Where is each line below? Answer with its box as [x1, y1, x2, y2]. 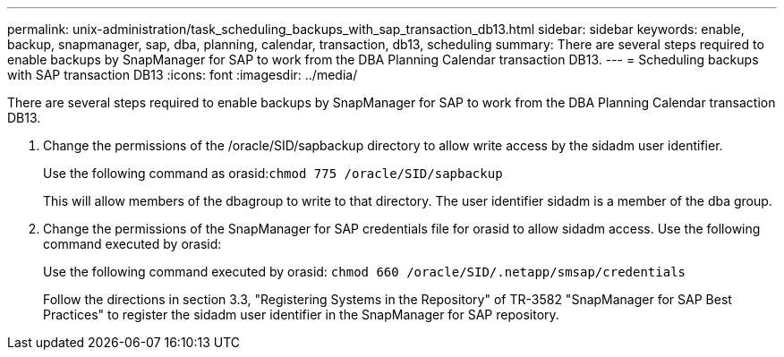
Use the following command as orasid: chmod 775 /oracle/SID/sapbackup [43, 166, 503, 181]
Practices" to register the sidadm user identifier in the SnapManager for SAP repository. [43, 307, 559, 322]
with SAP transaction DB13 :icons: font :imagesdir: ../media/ [7, 67, 358, 82]
